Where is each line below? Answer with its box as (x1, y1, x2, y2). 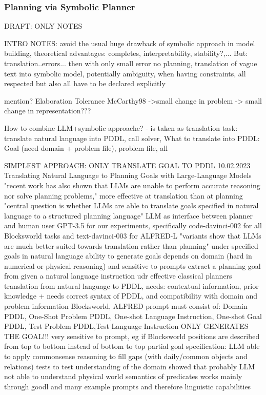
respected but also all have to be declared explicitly (4, 78, 166, 89)
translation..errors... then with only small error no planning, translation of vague (4, 58, 257, 68)
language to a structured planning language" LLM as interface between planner (4, 210, 253, 221)
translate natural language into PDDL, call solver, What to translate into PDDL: (4, 132, 260, 143)
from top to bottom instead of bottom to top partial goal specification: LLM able (4, 341, 260, 351)
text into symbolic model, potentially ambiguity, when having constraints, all (4, 68, 246, 78)
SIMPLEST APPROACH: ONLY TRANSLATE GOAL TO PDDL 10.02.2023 (4, 160, 251, 170)
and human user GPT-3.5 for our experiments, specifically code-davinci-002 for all (4, 220, 262, 231)
